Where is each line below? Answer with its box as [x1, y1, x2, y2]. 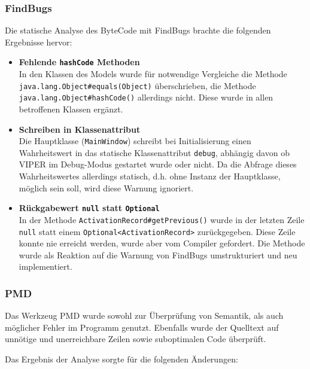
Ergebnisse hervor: [5, 35, 72, 48]
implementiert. [19, 260, 72, 273]
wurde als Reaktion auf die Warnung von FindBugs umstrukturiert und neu [19, 248, 297, 261]
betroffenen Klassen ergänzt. [19, 102, 123, 115]
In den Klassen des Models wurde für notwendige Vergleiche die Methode [19, 68, 287, 80]
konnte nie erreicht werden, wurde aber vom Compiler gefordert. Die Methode [19, 237, 305, 249]
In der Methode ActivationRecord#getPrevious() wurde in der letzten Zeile [19, 213, 305, 225]
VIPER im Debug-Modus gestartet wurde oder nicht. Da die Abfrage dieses [19, 158, 297, 170]
